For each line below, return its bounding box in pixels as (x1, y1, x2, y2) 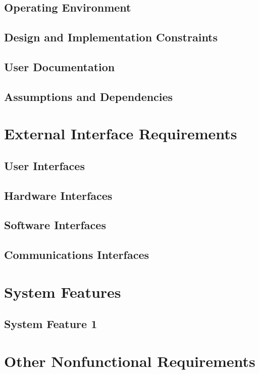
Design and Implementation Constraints (4, 29, 218, 45)
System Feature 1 (4, 316, 97, 332)
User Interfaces (4, 157, 85, 173)
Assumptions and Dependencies (4, 88, 173, 104)
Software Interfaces (4, 217, 106, 233)
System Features (4, 281, 121, 302)
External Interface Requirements (4, 123, 237, 144)
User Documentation (4, 59, 115, 74)
